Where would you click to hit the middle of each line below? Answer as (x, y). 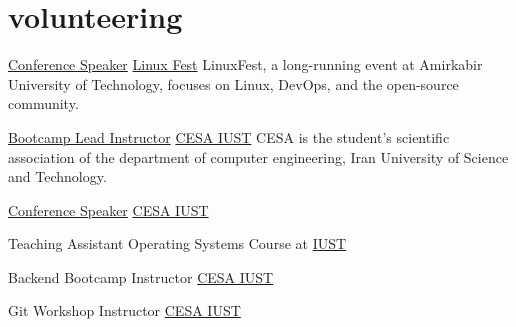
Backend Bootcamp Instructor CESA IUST (141, 276)
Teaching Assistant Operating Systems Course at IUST (177, 243)
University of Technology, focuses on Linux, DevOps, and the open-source (233, 83)
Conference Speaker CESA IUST (108, 209)
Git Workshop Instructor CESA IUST (124, 310)
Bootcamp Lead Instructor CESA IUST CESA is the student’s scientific (229, 136)
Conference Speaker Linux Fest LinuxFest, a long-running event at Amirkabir (245, 64)
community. (43, 103)
